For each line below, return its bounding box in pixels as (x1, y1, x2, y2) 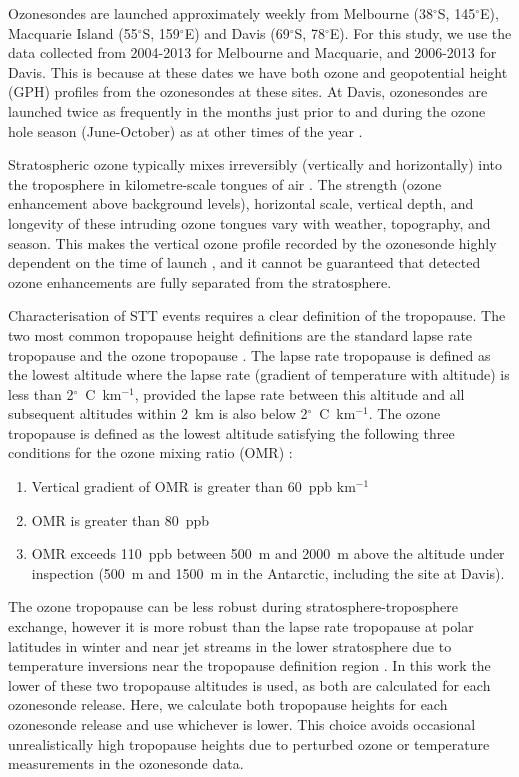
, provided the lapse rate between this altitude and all (134, 383, 465, 404)
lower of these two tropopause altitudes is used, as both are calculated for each (8, 674, 491, 695)
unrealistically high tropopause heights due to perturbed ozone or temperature (8, 733, 490, 754)
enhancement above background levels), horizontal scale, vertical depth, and (8, 193, 474, 214)
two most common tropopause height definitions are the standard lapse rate (8, 324, 473, 345)
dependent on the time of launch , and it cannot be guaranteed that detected (8, 252, 481, 273)
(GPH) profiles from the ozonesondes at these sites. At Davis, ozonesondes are (8, 81, 488, 102)
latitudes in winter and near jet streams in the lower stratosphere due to (8, 635, 452, 656)
